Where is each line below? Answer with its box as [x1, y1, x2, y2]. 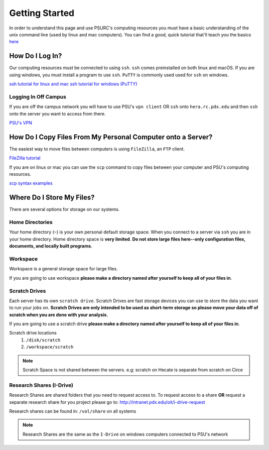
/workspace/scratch [26, 344, 74, 350]
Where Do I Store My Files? [9, 193, 95, 202]
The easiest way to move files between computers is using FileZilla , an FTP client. [9, 146, 185, 152]
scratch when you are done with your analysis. [9, 312, 108, 318]
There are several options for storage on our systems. [9, 207, 120, 213]
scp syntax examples [9, 180, 53, 186]
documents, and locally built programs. [9, 243, 93, 249]
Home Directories [9, 219, 53, 226]
